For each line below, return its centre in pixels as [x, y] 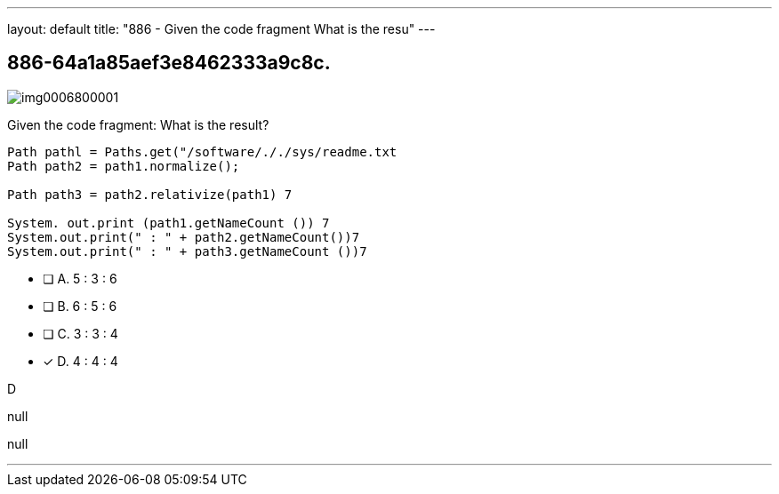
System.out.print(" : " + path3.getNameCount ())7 [187, 251]
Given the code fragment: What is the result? [138, 124]
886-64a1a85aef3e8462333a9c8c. [169, 63]
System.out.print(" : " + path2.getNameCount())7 [184, 237]
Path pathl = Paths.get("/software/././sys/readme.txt [202, 151]
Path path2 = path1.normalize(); [124, 166]
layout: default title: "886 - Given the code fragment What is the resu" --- [221, 29]
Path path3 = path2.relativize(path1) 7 [150, 194]
